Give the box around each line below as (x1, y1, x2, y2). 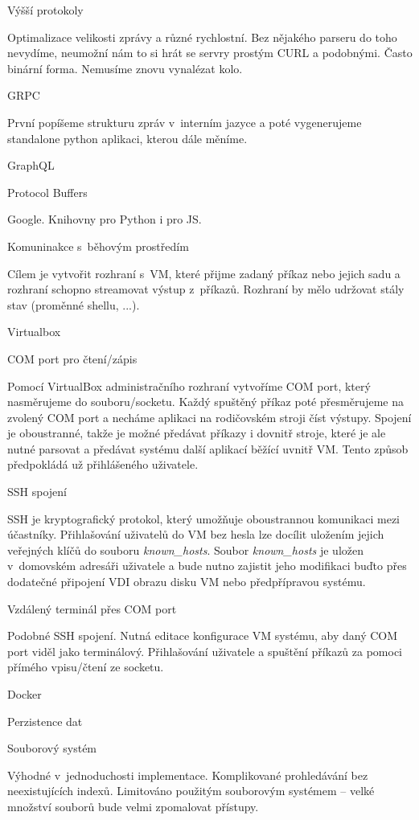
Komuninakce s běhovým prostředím (7, 237, 189, 254)
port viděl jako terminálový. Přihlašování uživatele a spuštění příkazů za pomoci (7, 642, 403, 659)
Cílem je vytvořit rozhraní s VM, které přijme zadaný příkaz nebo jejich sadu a (7, 264, 401, 281)
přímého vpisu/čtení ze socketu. (7, 658, 164, 675)
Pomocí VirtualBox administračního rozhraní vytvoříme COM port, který (7, 377, 371, 394)
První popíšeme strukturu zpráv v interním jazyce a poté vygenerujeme (7, 113, 362, 130)
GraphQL (7, 157, 55, 174)
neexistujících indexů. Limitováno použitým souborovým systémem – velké (7, 782, 375, 799)
